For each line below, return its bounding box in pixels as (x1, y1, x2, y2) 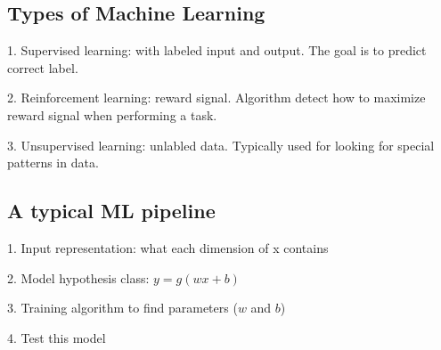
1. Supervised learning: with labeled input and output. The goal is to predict (7, 41, 427, 60)
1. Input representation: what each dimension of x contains (7, 238, 329, 256)
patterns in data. (7, 153, 99, 172)
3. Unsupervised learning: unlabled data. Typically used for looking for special (7, 135, 435, 154)
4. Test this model (7, 328, 106, 346)
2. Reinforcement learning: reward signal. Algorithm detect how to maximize (7, 88, 426, 107)
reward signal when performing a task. (7, 105, 217, 124)
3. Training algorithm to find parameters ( (7, 298, 238, 317)
